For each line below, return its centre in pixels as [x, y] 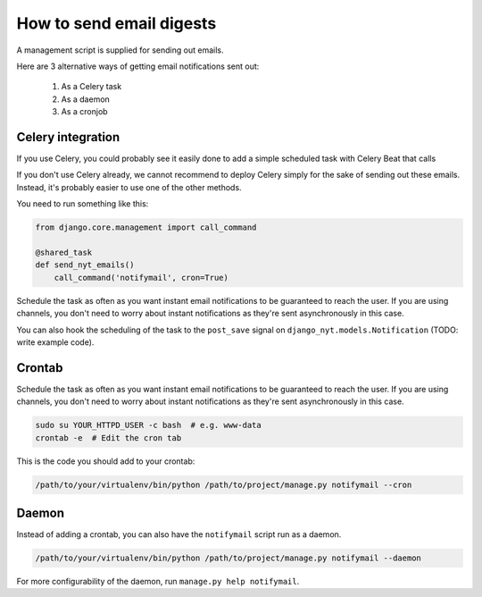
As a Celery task [91, 87]
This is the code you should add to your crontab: [106, 461]
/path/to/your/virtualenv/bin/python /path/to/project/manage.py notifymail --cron [224, 484]
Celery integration [68, 137]
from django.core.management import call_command [146, 227]
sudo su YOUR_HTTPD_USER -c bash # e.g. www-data [149, 425]
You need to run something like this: [83, 204]
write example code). [55, 342]
